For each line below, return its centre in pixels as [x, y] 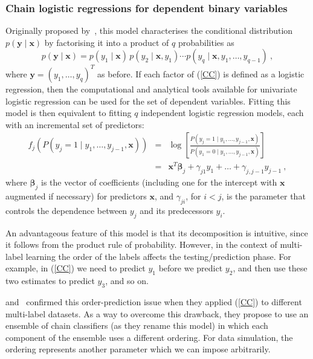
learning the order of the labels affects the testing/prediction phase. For [158, 256]
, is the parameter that [263, 196]
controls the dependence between [66, 210]
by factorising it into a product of [107, 42]
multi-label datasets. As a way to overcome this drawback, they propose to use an [157, 313]
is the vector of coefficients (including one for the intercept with [159, 182]
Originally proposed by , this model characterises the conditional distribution [149, 31]
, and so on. [127, 281]
